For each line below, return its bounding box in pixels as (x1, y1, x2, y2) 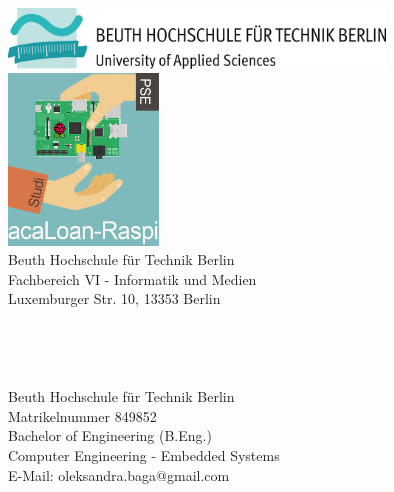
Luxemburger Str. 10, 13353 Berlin (8, 288, 221, 309)
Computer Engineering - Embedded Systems (8, 445, 280, 466)
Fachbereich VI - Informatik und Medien (8, 268, 257, 289)
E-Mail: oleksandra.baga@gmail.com (8, 464, 230, 485)
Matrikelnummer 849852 (8, 405, 157, 426)
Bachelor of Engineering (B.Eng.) (8, 425, 212, 446)
